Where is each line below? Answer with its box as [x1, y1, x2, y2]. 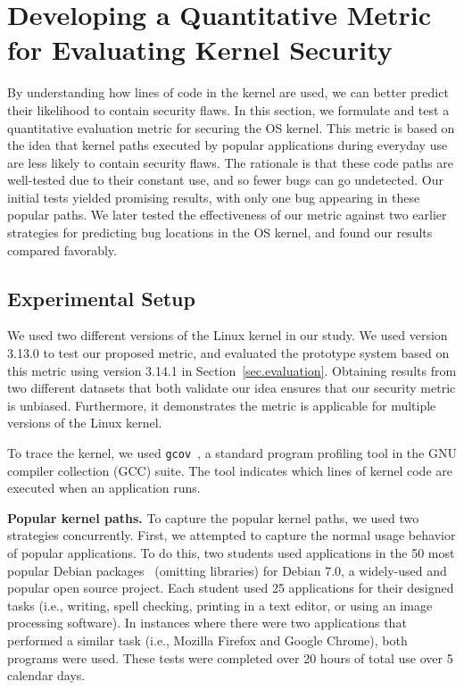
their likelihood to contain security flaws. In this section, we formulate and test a [7, 100, 450, 119]
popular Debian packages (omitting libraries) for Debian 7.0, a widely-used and [7, 561, 447, 579]
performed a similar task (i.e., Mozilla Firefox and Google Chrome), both [7, 631, 408, 650]
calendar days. [7, 666, 86, 685]
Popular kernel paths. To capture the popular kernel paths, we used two [7, 508, 419, 527]
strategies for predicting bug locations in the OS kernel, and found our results [7, 223, 433, 242]
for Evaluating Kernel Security [7, 31, 393, 68]
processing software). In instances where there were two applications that [7, 613, 407, 632]
